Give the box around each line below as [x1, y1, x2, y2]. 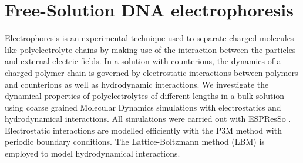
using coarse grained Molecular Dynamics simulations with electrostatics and [5, 101, 281, 113]
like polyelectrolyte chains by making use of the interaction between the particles [5, 43, 296, 55]
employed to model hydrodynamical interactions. [5, 147, 180, 159]
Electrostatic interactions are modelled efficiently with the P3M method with [5, 124, 282, 136]
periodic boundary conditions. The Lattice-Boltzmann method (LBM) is [5, 135, 265, 148]
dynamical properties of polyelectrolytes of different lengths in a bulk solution [5, 89, 285, 102]
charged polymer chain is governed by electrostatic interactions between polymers [5, 66, 298, 78]
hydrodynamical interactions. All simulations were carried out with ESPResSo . [5, 112, 291, 125]
